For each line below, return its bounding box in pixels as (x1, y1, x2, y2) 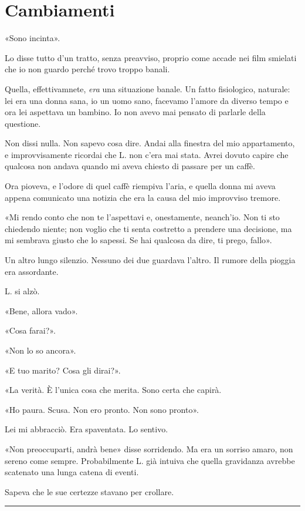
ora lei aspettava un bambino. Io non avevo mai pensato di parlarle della (5, 106, 266, 118)
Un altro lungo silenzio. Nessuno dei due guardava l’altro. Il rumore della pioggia (5, 254, 296, 266)
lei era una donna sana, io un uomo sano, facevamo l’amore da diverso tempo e (5, 94, 289, 106)
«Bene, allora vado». (5, 304, 78, 317)
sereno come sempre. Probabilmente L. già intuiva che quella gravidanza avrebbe (5, 454, 295, 466)
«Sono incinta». (5, 32, 60, 44)
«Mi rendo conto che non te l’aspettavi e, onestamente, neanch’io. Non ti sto (5, 211, 280, 223)
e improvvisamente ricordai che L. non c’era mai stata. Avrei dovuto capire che (5, 148, 289, 160)
